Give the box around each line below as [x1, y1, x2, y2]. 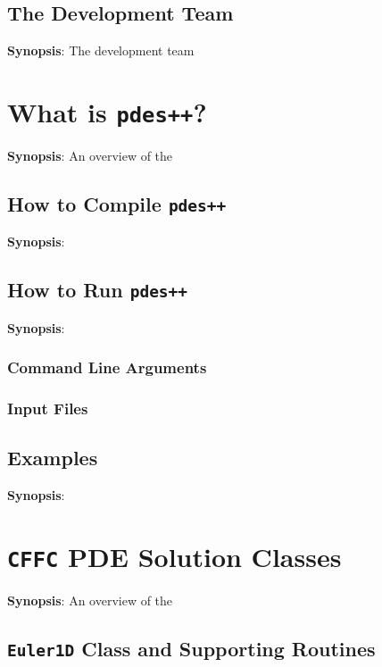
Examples [7, 444, 98, 471]
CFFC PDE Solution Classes [7, 538, 342, 575]
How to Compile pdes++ [7, 190, 227, 218]
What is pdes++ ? [7, 93, 207, 129]
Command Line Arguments [7, 356, 207, 379]
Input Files [7, 397, 88, 420]
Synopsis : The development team [7, 41, 195, 60]
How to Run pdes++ [7, 276, 188, 304]
